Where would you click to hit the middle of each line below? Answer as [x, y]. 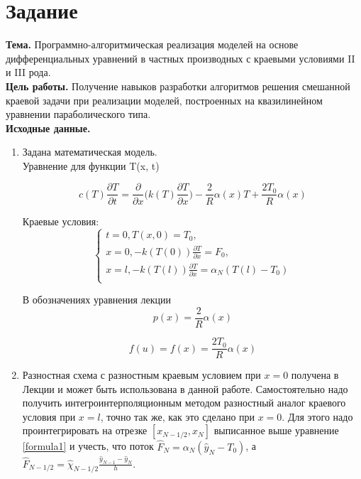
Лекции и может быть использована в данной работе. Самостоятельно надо [185, 388]
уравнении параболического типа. [78, 114]
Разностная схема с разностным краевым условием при [141, 375]
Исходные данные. [48, 128]
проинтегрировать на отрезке [85, 430]
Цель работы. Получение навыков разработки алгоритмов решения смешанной [178, 86]
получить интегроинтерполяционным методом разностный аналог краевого [184, 403]
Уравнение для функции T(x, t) [91, 165]
